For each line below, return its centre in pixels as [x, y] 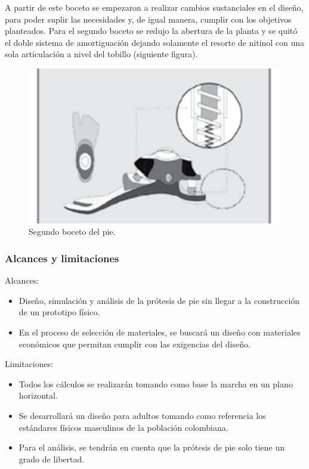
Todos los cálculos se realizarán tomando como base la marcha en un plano [156, 383]
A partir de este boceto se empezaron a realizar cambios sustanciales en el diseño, [154, 7]
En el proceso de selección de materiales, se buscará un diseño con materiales [160, 332]
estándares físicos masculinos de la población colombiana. [123, 427]
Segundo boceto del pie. [72, 232]
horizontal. [38, 395]
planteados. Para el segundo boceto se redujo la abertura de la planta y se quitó [151, 31]
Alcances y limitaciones [62, 258]
